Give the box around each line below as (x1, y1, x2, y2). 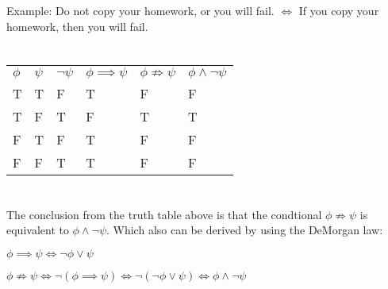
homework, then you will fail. (6, 17, 148, 34)
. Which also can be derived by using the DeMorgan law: (106, 222, 383, 238)
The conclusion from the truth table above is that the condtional (6, 206, 322, 222)
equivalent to (6, 222, 69, 238)
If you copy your (298, 2, 379, 18)
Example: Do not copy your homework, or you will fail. (6, 2, 275, 18)
